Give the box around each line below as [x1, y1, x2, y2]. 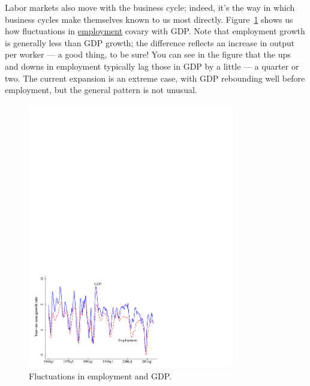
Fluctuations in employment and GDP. [29, 370, 172, 382]
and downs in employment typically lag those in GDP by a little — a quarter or [5, 59, 299, 72]
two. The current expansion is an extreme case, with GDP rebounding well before [5, 71, 305, 84]
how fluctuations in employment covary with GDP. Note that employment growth [5, 25, 305, 37]
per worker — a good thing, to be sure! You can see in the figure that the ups [5, 48, 291, 61]
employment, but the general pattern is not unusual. [5, 83, 197, 96]
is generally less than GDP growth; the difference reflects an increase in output [5, 36, 295, 49]
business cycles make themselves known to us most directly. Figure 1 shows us [5, 13, 293, 25]
